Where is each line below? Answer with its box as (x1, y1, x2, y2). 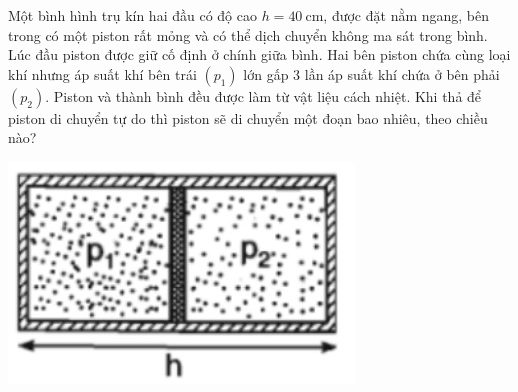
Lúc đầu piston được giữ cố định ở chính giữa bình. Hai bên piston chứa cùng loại (8, 44, 511, 65)
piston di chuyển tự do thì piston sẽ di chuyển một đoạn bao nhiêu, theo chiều (8, 107, 488, 128)
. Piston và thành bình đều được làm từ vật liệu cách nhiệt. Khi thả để (45, 85, 482, 106)
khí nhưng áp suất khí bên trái (8, 63, 197, 84)
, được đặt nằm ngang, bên (323, 5, 490, 25)
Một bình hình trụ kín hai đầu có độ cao (8, 5, 257, 25)
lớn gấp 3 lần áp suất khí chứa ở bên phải (243, 63, 500, 84)
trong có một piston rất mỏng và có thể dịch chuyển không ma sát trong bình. (8, 24, 488, 45)
